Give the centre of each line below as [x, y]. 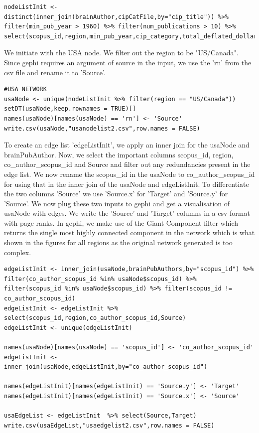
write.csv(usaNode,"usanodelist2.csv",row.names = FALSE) [102, 128]
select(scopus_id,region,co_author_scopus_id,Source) [95, 318]
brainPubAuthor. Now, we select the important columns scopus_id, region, [119, 154]
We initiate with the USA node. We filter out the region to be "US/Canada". [121, 53]
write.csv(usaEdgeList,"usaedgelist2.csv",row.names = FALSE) [109, 425]
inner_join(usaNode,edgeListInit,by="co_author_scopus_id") [106, 367]
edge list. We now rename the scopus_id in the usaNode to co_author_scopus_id [129, 174]
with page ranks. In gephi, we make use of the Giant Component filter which [121, 222]
